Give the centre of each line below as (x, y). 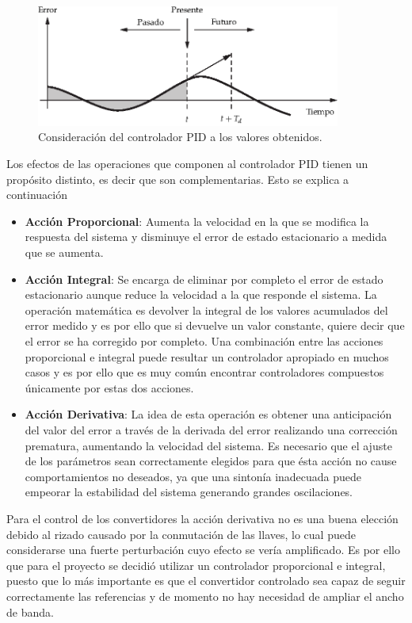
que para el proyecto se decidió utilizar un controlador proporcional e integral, (196, 565)
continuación (37, 195)
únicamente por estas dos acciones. (109, 387)
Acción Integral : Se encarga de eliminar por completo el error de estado (204, 279)
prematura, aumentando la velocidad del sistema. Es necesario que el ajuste (208, 445)
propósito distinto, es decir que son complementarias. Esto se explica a (178, 179)
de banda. (30, 612)
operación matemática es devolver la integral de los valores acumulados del (206, 310)
